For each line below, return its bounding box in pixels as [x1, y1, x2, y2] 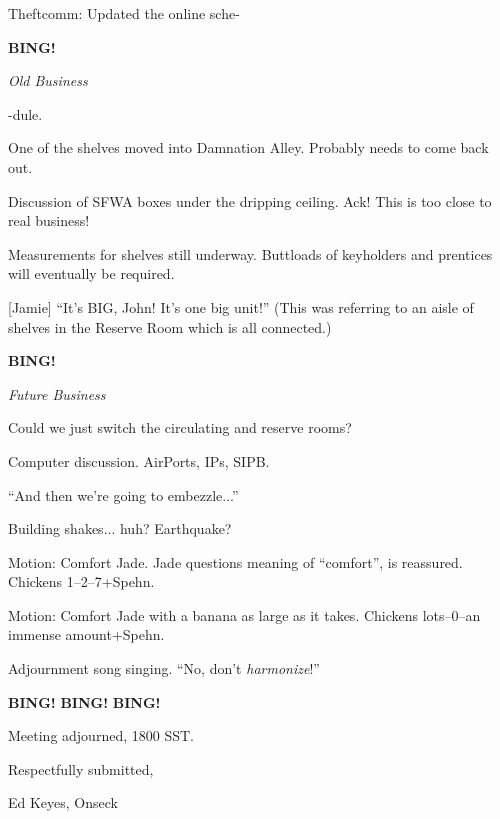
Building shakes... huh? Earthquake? [8, 518, 232, 539]
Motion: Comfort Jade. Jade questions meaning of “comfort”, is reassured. [8, 551, 463, 572]
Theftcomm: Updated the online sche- [8, 3, 240, 23]
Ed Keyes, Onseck [8, 792, 118, 813]
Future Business [8, 383, 106, 404]
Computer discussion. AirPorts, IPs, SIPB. [8, 450, 270, 471]
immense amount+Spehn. [8, 624, 165, 645]
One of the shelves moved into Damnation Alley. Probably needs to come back [8, 137, 489, 158]
